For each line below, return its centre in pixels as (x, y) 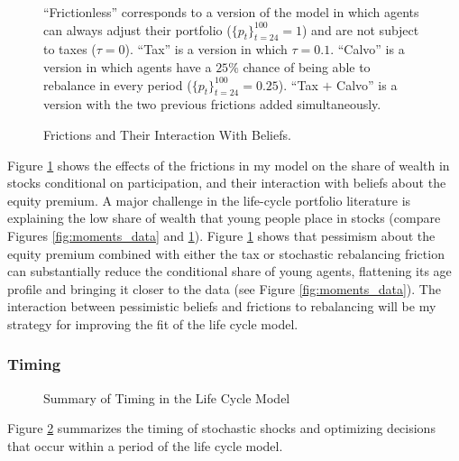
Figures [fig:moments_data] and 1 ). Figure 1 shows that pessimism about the (221, 235)
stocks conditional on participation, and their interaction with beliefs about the (227, 183)
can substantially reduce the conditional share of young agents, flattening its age (229, 271)
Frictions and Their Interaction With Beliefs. (167, 134)
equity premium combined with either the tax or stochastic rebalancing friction (226, 253)
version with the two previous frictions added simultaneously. (212, 104)
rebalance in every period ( (118, 84)
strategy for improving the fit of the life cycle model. (153, 323)
